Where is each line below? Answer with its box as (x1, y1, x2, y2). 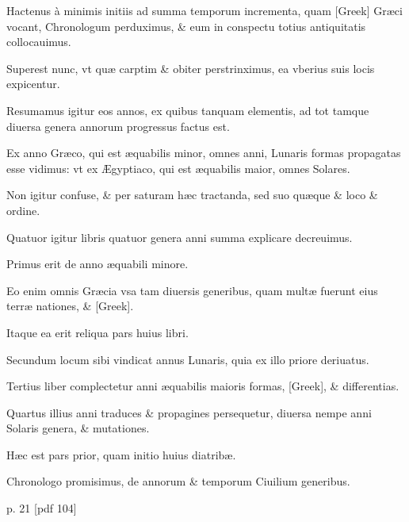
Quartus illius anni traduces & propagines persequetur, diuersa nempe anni (6, 404, 372, 420)
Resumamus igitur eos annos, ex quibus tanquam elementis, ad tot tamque (6, 102, 369, 118)
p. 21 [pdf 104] (6, 500, 77, 516)
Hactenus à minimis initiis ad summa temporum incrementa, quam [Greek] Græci (6, 2, 403, 18)
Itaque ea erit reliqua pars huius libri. (6, 324, 189, 340)
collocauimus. (6, 33, 71, 50)
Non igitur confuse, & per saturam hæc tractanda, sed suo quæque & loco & (6, 186, 378, 203)
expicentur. (6, 75, 60, 92)
